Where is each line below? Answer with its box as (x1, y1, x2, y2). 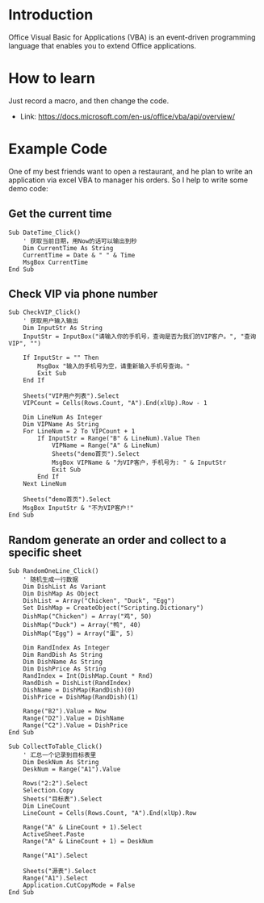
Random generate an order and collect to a (8, 533, 227, 546)
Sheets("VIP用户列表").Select (23, 392, 119, 400)
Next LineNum (23, 480, 67, 488)
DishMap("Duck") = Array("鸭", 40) (23, 621, 141, 629)
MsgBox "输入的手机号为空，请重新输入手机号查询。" (37, 362, 191, 370)
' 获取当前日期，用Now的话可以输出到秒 (23, 236, 137, 245)
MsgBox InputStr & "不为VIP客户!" (23, 504, 135, 512)
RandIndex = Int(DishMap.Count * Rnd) (23, 672, 153, 680)
